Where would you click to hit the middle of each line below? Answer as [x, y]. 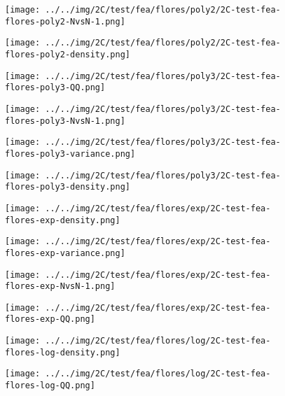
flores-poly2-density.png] [68, 54]
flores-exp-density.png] [63, 220]
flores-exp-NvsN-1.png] [60, 287]
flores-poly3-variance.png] [70, 154]
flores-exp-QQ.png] [50, 319]
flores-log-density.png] [63, 352]
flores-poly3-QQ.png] [55, 88]
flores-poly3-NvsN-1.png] [65, 121]
